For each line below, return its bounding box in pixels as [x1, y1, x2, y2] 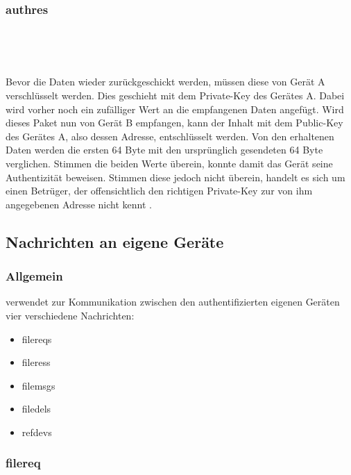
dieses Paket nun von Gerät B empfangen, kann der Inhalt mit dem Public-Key [6, 115, 343, 130]
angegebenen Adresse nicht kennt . [6, 197, 152, 211]
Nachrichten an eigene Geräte [6, 231, 224, 252]
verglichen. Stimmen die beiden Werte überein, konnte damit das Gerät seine [6, 156, 333, 170]
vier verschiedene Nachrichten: [6, 308, 135, 322]
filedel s [22, 401, 51, 416]
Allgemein [6, 267, 63, 285]
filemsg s [22, 378, 55, 392]
